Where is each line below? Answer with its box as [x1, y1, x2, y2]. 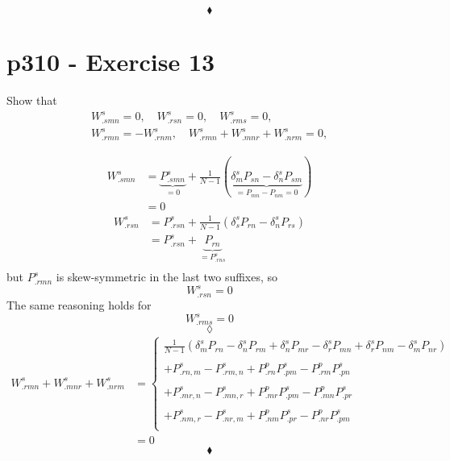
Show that [6, 92, 57, 109]
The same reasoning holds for [6, 296, 152, 313]
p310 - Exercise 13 [6, 45, 215, 78]
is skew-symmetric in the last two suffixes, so [56, 268, 278, 285]
